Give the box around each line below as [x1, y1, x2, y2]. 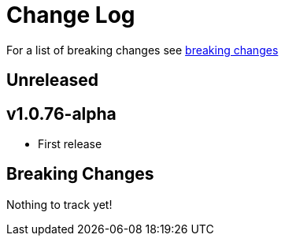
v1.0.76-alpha [6, 103, 117, 124]
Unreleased [6, 70, 99, 91]
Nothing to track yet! [6, 197, 113, 211]
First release [38, 137, 102, 151]
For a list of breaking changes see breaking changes [6, 43, 279, 57]
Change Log [6, 2, 135, 28]
